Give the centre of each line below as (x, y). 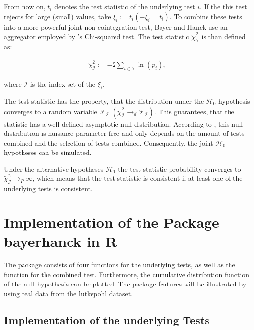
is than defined (223, 36)
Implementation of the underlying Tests (107, 319)
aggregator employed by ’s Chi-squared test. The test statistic (97, 36)
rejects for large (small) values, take (58, 16)
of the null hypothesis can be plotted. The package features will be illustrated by (125, 284)
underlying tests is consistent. (48, 188)
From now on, (25, 6)
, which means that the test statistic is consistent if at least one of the (138, 178)
